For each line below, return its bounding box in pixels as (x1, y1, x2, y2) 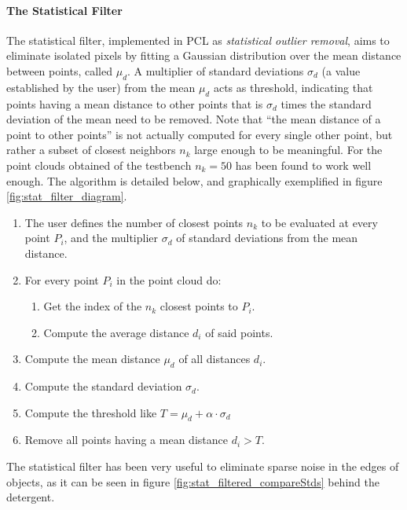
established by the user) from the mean (6, 79, 196, 95)
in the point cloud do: (116, 271, 222, 288)
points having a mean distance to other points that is (6, 95, 263, 112)
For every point (24, 271, 99, 288)
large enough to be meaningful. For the (194, 141, 383, 158)
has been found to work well (235, 156, 372, 173)
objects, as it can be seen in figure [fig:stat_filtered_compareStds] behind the (6, 473, 379, 490)
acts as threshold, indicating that (213, 79, 373, 95)
